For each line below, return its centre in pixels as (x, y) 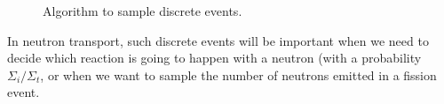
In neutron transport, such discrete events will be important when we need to (218, 40)
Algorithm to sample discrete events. (143, 11)
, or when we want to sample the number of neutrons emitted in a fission (238, 74)
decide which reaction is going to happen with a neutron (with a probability (214, 58)
